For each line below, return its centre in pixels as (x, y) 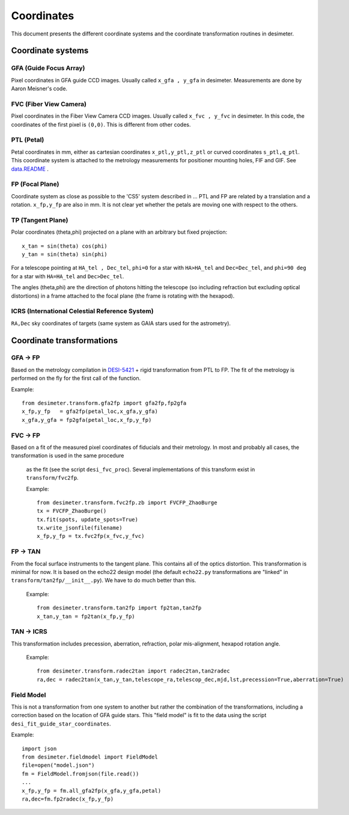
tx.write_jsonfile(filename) (80, 528)
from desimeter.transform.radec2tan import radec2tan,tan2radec (134, 671)
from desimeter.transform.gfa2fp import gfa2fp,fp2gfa (104, 403)
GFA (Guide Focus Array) (48, 68)
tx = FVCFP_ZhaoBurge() (72, 511)
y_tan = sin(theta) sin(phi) (65, 255)
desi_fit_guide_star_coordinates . (61, 724)
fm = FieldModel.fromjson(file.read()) (80, 774)
